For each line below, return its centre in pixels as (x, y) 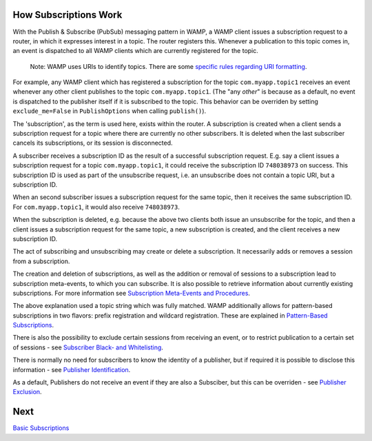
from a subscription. (41, 261)
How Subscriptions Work (68, 15)
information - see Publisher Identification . (72, 369)
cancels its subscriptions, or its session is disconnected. (93, 143)
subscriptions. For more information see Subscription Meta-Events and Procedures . (132, 293)
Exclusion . (27, 392)
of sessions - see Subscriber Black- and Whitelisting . (88, 347)
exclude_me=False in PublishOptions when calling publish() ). (110, 111)
